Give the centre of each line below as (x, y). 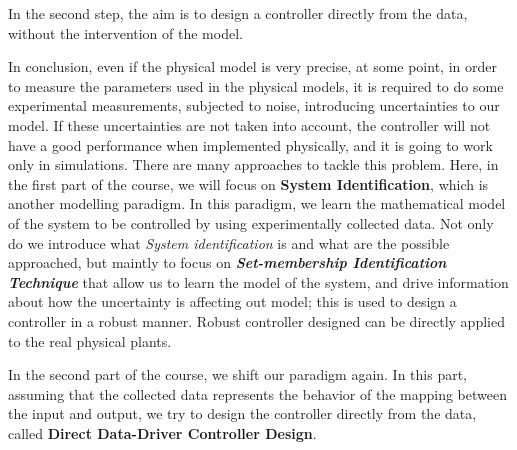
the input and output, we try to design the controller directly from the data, (242, 413)
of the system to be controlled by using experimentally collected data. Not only (251, 222)
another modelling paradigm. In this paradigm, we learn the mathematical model (257, 203)
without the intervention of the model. (125, 32)
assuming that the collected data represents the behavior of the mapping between (257, 393)
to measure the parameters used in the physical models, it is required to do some (256, 85)
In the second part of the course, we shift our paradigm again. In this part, (238, 374)
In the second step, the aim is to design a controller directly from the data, (238, 13)
